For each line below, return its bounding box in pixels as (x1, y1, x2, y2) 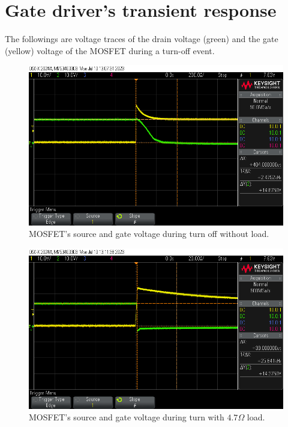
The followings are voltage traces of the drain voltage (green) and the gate (5, 32, 278, 45)
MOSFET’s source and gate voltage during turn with (29, 411, 224, 423)
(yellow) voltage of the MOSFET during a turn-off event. (5, 44, 215, 57)
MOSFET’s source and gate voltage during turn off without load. (29, 227, 269, 240)
